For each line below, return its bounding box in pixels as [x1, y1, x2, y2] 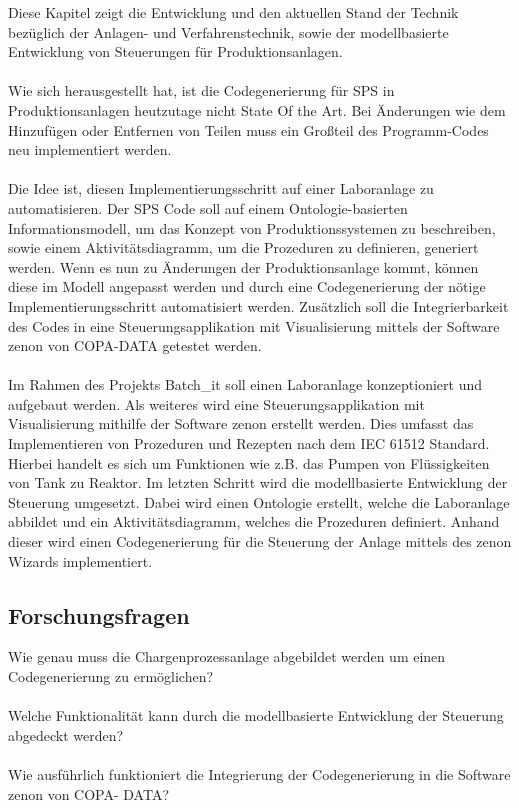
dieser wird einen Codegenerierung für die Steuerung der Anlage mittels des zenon [8, 531, 512, 552]
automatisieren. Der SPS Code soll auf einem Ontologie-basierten [8, 197, 408, 218]
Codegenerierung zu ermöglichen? [8, 666, 214, 687]
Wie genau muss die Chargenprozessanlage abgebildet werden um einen [8, 646, 446, 667]
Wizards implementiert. [8, 550, 153, 571]
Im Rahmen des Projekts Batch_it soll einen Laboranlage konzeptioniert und [8, 374, 483, 395]
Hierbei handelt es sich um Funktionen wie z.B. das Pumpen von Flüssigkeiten [8, 452, 490, 473]
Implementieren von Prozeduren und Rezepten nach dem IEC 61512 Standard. [8, 433, 490, 454]
